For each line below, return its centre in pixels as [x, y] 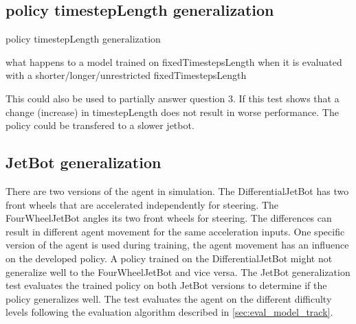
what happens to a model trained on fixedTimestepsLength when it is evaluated [174, 61]
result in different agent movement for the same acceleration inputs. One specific [175, 231]
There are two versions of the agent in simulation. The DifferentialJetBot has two [177, 190]
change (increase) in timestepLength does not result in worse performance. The [172, 112]
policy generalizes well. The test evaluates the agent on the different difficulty [169, 298]
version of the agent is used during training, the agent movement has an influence [177, 245]
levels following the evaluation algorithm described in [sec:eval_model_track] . [169, 312]
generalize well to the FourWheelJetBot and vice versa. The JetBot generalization [178, 271]
